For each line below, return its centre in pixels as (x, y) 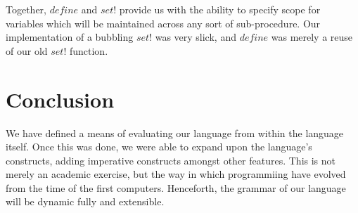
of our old (27, 50)
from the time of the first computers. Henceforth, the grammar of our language (176, 187)
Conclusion (60, 99)
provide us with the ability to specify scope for (220, 9)
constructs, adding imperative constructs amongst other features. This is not (171, 160)
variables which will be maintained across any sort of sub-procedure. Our (163, 23)
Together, (26, 9)
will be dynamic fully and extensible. (85, 201)
